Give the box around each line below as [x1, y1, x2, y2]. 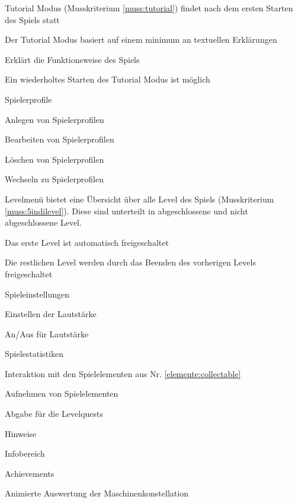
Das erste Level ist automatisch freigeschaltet [5, 236, 169, 248]
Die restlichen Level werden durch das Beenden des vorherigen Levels [5, 256, 256, 268]
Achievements [5, 467, 55, 479]
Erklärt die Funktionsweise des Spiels [5, 53, 140, 65]
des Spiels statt [5, 13, 60, 26]
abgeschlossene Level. [5, 216, 82, 229]
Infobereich [5, 447, 45, 460]
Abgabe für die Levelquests [5, 407, 104, 420]
